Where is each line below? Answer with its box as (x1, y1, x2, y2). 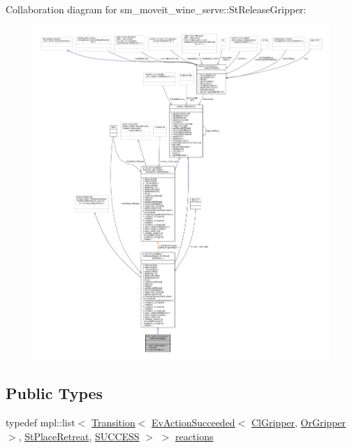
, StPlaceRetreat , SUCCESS (18, 428, 140, 443)
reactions (175, 428, 214, 443)
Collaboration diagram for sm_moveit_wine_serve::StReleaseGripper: (6, 2, 307, 16)
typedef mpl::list (6, 414, 75, 429)
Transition (91, 414, 135, 429)
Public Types (6, 382, 103, 404)
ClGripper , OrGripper (251, 414, 346, 429)
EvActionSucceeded (152, 414, 235, 429)
